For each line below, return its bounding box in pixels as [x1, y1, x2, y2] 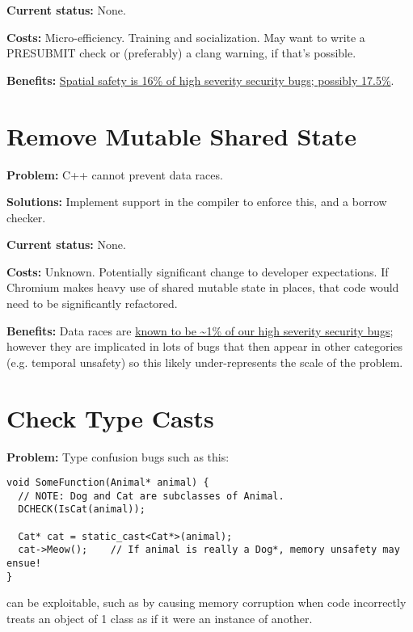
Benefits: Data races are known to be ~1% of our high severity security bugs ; [6, 322, 394, 339]
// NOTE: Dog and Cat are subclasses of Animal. [18, 490, 284, 502]
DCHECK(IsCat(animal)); [18, 503, 145, 516]
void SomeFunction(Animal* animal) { [6, 477, 209, 489]
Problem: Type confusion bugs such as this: [6, 448, 230, 465]
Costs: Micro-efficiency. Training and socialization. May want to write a [6, 28, 365, 45]
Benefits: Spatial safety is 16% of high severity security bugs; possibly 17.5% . [6, 71, 394, 88]
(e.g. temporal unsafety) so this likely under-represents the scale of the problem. [6, 353, 403, 370]
